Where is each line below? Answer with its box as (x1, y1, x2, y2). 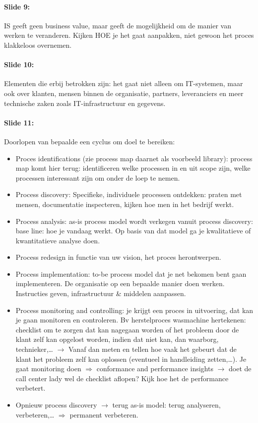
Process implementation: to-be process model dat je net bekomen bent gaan (15, 268, 247, 279)
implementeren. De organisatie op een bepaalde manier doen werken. (15, 278, 225, 289)
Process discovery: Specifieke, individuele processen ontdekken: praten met (15, 189, 242, 200)
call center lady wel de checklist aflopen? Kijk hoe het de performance (15, 373, 229, 383)
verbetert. (15, 383, 46, 393)
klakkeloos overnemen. (4, 39, 72, 50)
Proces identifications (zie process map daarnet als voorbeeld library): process (15, 153, 253, 163)
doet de (228, 363, 252, 374)
